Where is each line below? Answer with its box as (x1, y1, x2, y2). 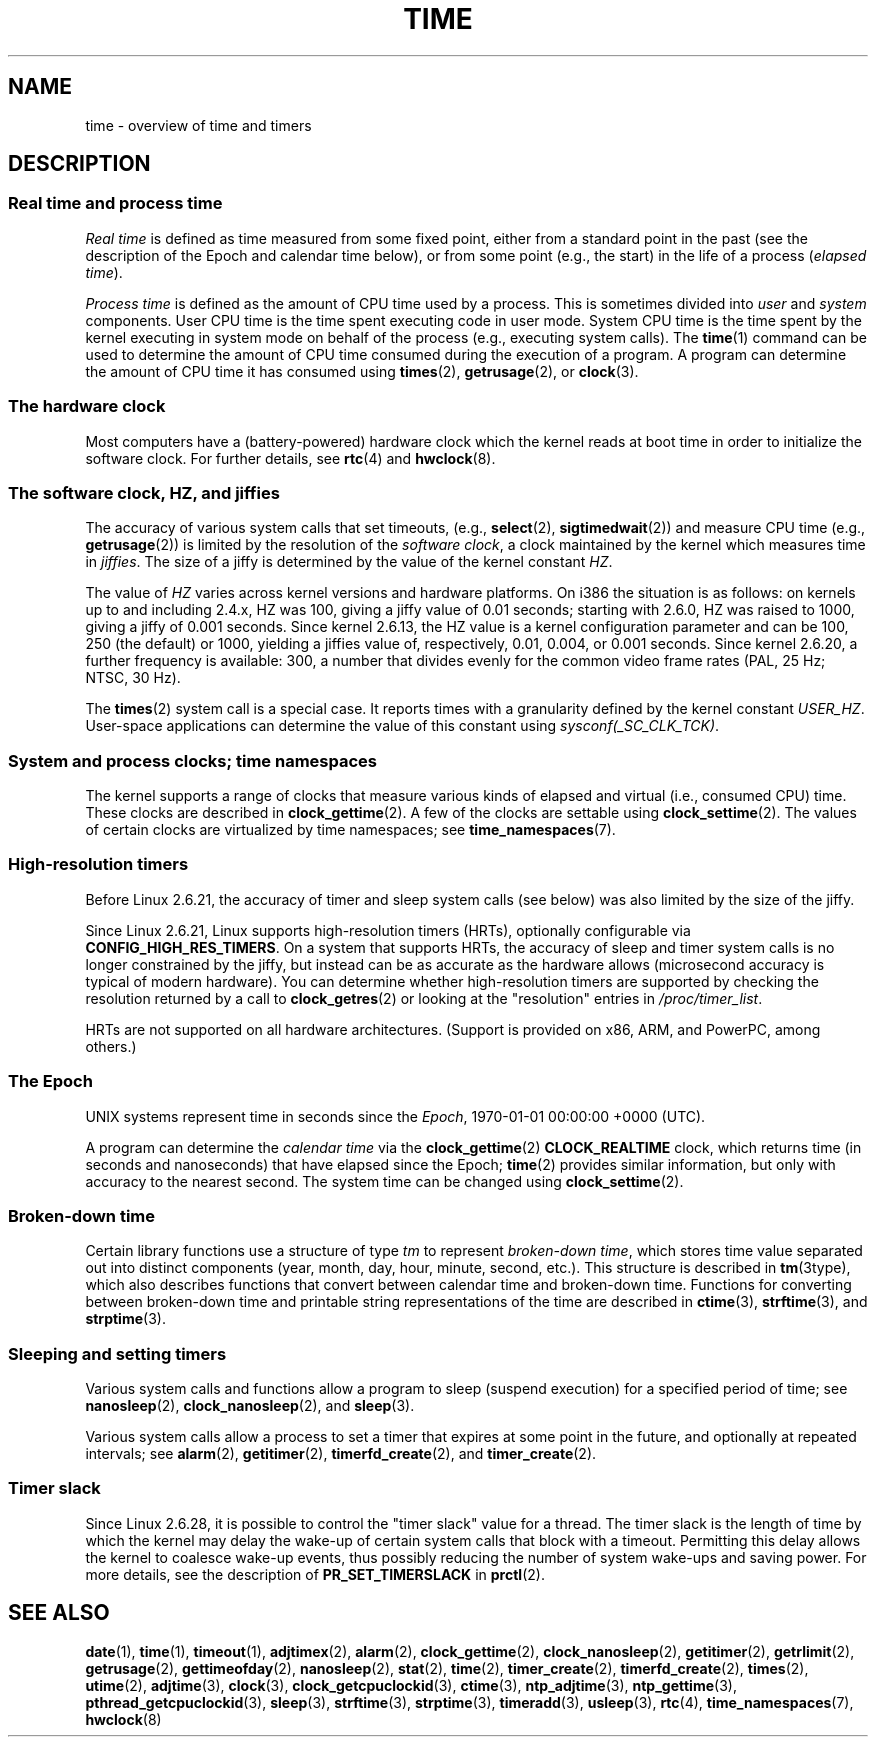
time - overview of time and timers (85, 116, 312, 134)
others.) (85, 1037, 137, 1055)
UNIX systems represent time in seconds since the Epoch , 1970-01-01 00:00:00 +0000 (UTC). (85, 1107, 706, 1125)
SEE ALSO (8, 1600, 110, 1626)
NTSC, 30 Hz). (85, 669, 181, 687)
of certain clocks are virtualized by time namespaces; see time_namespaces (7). (85, 821, 616, 839)
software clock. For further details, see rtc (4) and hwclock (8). (85, 449, 496, 467)
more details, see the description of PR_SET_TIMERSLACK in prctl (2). (85, 1565, 545, 1583)
